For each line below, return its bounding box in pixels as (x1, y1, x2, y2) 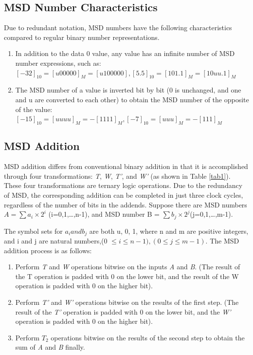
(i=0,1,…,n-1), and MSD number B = (48, 209, 160, 219)
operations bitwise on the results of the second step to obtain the (51, 332, 245, 342)
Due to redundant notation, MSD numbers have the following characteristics (4, 22, 232, 33)
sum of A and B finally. (15, 342, 85, 352)
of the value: (15, 104, 53, 114)
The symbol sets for (4, 225, 63, 236)
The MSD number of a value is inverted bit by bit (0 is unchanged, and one (15, 85, 241, 95)
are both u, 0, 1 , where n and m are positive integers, (89, 225, 249, 236)
